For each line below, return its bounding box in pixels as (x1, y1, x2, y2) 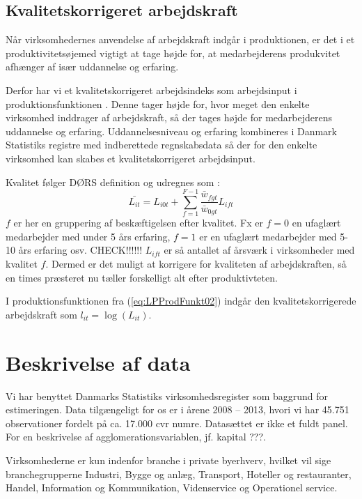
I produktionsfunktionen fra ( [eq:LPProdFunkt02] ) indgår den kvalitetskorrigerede (6, 293, 356, 308)
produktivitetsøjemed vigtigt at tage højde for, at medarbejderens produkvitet (6, 45, 340, 60)
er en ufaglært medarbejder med (199, 229, 337, 243)
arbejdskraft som (6, 307, 77, 321)
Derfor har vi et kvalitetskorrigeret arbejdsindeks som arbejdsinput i (6, 82, 297, 97)
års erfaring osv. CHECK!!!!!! (18, 243, 143, 257)
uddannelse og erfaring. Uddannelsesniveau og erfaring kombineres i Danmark (6, 123, 337, 138)
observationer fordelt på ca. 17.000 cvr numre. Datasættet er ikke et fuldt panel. (6, 415, 348, 430)
